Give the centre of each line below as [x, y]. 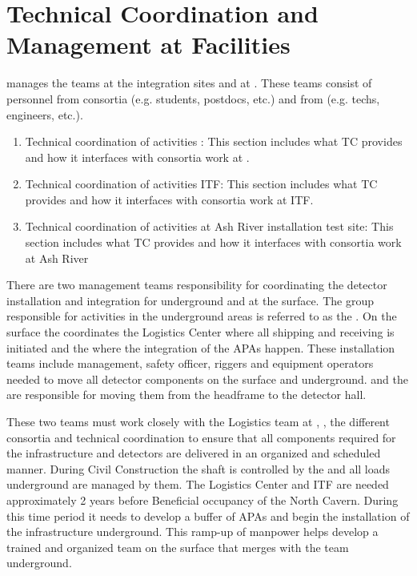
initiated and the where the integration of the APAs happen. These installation [201, 347]
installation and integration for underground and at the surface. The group [190, 300]
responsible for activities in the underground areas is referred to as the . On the [202, 316]
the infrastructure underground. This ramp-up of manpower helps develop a [192, 532]
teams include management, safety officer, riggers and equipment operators [190, 363]
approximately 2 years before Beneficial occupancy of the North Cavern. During [202, 499]
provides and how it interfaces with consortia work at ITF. [169, 199]
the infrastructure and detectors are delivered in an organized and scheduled [194, 453]
